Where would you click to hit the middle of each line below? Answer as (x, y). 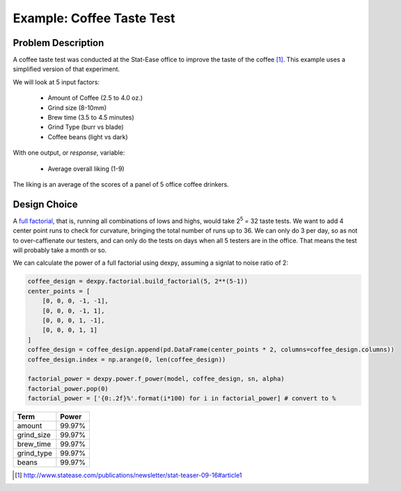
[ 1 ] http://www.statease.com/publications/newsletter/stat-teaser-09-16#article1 (128, 475)
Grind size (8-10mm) (77, 107)
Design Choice (45, 204)
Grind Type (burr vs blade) (86, 127)
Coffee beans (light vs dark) (88, 137)
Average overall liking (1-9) (86, 169)
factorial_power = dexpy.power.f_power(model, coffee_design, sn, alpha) (156, 379)
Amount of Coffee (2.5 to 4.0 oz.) (95, 98)
